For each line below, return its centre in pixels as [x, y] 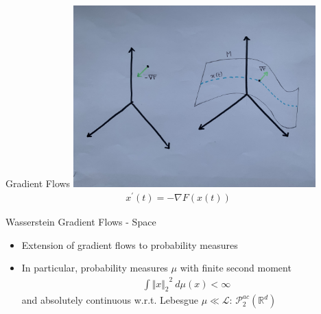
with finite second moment [236, 268]
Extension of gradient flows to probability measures [130, 244]
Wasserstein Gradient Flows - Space [81, 222]
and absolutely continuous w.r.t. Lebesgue [110, 300]
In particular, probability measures [95, 268]
